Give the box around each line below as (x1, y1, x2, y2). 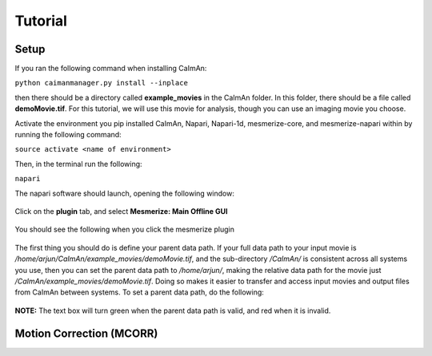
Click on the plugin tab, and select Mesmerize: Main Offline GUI (14, 206, 228, 216)
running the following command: (14, 130, 122, 140)
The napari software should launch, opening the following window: (14, 188, 235, 198)
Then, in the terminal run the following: (14, 159, 143, 168)
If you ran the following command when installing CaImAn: (14, 64, 207, 73)
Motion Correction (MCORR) (14, 326, 158, 340)
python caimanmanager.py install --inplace (14, 78, 188, 88)
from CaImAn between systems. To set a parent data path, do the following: (14, 287, 264, 297)
